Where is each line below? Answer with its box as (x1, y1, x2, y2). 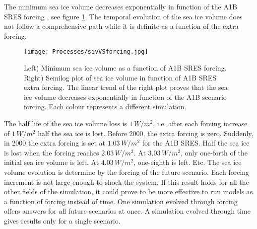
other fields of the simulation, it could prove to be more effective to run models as (4, 186, 253, 197)
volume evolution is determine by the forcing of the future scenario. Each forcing (4, 166, 250, 177)
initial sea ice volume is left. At (4, 157, 99, 167)
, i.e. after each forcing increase (153, 118, 248, 128)
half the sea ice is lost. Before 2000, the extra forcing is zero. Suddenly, (38, 128, 254, 138)
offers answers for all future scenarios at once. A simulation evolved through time (4, 206, 251, 216)
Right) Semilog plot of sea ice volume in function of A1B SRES (24, 72, 217, 82)
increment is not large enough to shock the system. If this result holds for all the (4, 176, 249, 187)
